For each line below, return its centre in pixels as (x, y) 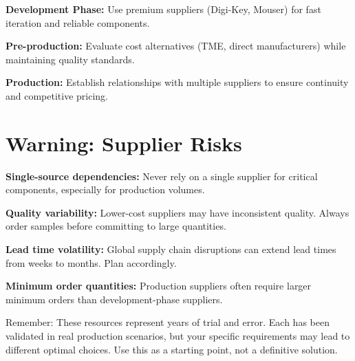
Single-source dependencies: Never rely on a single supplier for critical (162, 176)
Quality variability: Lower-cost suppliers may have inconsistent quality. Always (177, 212)
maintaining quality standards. (70, 59)
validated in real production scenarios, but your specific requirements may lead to (178, 336)
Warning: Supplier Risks (124, 143)
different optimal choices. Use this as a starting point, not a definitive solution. (172, 349)
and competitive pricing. (57, 95)
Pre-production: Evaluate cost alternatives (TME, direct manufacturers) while (176, 46)
